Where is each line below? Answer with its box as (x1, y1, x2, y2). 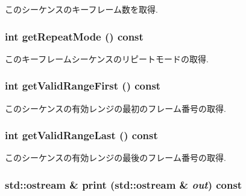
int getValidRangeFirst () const (5, 78, 161, 93)
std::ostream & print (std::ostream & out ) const (5, 177, 242, 192)
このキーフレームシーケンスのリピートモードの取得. (5, 52, 209, 65)
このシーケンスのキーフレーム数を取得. (5, 3, 158, 15)
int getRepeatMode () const (5, 28, 143, 44)
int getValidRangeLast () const (5, 128, 158, 143)
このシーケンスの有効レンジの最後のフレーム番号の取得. (5, 151, 226, 164)
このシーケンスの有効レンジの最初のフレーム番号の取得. (5, 102, 226, 114)
